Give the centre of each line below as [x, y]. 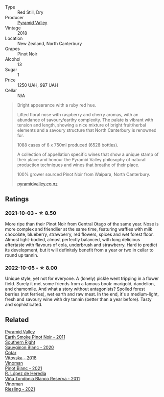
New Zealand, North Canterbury [50, 43]
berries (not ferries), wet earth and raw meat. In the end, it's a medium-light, [82, 294]
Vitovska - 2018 [21, 358]
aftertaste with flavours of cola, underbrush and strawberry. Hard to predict [81, 245]
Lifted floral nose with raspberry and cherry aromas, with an [78, 114]
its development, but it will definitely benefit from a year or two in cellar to [79, 250]
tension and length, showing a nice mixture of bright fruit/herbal [82, 125]
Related [17, 320]
